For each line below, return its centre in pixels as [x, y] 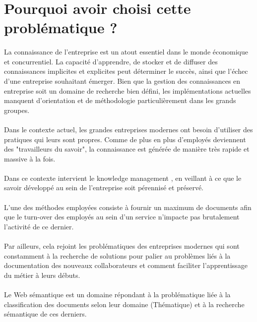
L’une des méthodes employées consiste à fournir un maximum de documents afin [128, 207]
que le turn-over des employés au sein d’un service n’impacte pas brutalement [122, 217]
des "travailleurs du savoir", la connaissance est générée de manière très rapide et [127, 149]
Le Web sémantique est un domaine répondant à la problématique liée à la [117, 294]
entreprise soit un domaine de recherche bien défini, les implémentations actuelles [128, 90]
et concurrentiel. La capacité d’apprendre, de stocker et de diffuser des [111, 61]
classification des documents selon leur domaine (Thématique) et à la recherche [124, 304]
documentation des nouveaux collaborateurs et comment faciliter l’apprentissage [126, 265]
